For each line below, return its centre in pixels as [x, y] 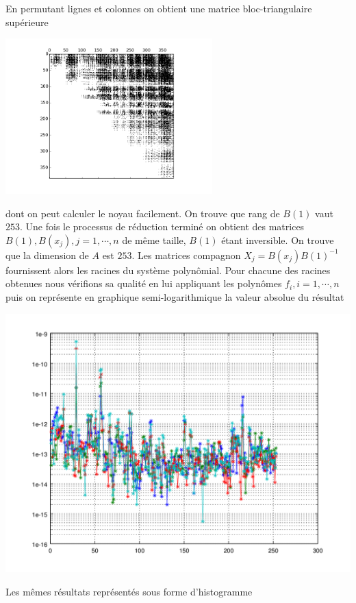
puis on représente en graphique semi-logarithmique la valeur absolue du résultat [175, 296]
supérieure [27, 22]
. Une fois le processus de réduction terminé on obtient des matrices [162, 226]
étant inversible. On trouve [278, 239]
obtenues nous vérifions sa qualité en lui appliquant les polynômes [144, 283]
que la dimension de [47, 255]
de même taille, [154, 239]
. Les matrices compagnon [186, 255]
